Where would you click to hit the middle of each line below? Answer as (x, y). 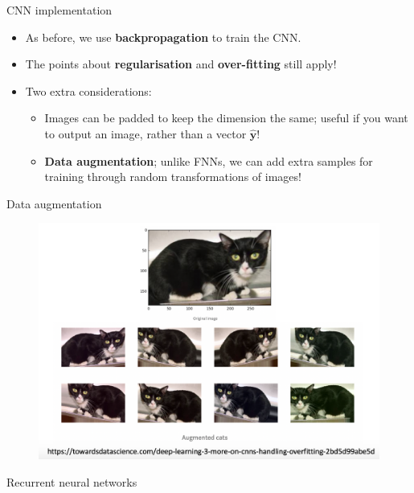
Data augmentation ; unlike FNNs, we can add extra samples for (209, 160)
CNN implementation (59, 10)
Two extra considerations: (88, 90)
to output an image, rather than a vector (146, 133)
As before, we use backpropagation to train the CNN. (163, 37)
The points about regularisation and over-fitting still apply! (181, 64)
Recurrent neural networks (72, 481)
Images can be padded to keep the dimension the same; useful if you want (226, 118)
